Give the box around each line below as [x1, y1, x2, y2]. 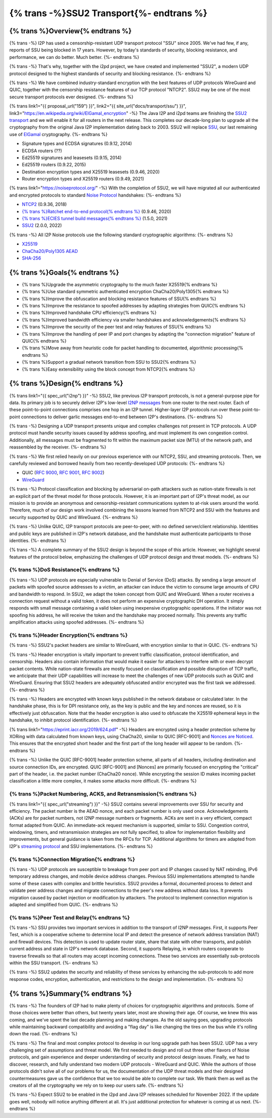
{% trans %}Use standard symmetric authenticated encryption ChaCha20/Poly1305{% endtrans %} [22, 289, 229, 295]
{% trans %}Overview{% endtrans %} [9, 27, 132, 35]
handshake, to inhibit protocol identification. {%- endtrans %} [9, 717, 138, 723]
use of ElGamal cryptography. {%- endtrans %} [9, 131, 108, 137]
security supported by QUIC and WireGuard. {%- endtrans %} [9, 514, 138, 520]
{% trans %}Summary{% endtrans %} [9, 989, 132, 998]
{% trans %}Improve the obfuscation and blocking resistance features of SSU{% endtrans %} [22, 295, 217, 302]
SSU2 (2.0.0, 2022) [22, 222, 62, 229]
